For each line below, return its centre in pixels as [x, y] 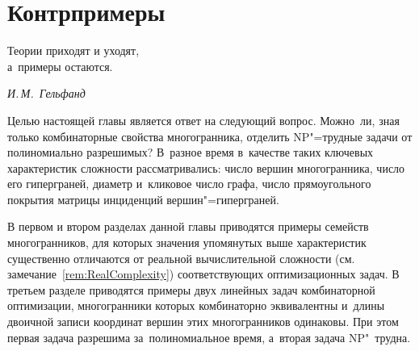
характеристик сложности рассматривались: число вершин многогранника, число [206, 167]
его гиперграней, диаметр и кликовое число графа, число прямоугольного [189, 184]
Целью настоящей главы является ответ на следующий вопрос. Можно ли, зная [203, 120]
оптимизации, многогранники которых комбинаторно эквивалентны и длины [196, 305]
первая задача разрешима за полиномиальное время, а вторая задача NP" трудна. [209, 337]
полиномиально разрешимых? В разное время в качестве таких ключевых [191, 152]
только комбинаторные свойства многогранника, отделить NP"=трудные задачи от [210, 136]
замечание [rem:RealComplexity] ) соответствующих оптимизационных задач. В [203, 274]
